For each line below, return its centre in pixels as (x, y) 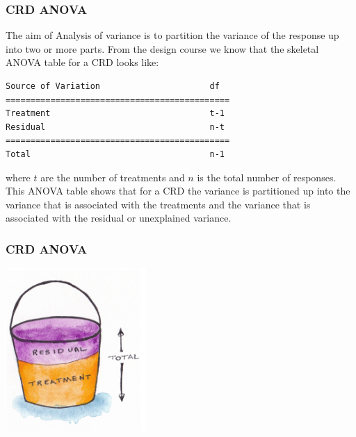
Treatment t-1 (115, 114)
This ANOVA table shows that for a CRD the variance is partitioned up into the (178, 191)
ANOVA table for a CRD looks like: (82, 62)
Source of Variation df (113, 86)
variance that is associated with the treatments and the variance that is (158, 204)
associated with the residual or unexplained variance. (119, 218)
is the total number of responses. (267, 177)
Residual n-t (115, 127)
